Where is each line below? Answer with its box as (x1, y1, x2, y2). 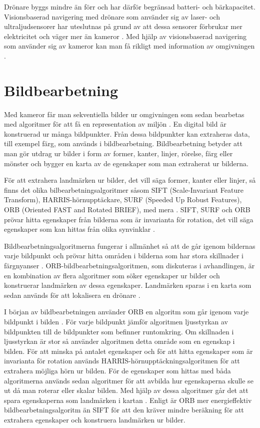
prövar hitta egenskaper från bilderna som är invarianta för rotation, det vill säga (4, 214, 253, 224)
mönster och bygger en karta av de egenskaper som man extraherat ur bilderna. (4, 158, 248, 168)
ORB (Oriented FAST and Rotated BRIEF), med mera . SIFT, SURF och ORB (4, 204, 250, 215)
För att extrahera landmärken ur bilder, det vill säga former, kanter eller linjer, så (4, 175, 256, 185)
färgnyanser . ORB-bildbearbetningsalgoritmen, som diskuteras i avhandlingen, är (4, 260, 255, 270)
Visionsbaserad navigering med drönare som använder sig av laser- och (4, 11, 220, 22)
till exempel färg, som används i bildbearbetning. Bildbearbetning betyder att (4, 138, 242, 149)
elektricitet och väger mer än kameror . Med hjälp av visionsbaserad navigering (4, 31, 247, 41)
